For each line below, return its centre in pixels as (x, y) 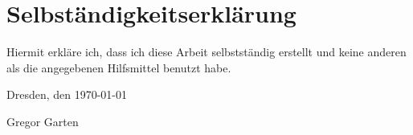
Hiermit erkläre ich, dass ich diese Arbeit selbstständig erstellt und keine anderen (206, 52)
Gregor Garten (43, 121)
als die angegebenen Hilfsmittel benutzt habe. (119, 67)
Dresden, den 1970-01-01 (67, 94)
